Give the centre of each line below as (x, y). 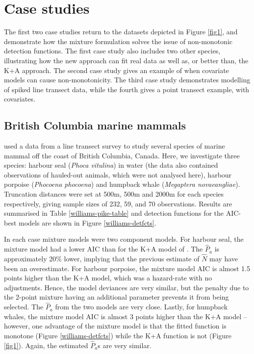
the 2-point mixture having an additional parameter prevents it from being (116, 297)
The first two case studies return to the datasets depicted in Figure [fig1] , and (121, 32)
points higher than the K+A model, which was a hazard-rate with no (108, 278)
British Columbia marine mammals (95, 125)
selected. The (24, 307)
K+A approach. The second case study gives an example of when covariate (116, 70)
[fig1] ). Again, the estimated (46, 345)
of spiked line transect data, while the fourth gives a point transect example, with (127, 89)
